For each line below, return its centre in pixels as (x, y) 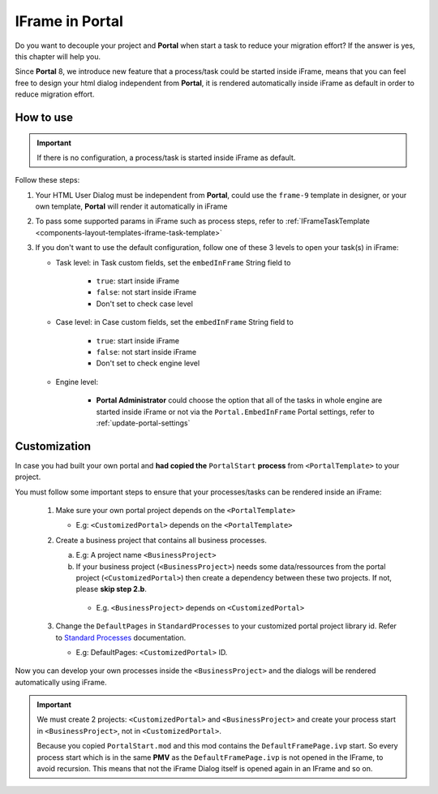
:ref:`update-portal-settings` (143, 423)
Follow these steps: (47, 180)
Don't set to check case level (145, 304)
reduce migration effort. (55, 94)
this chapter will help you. (58, 56)
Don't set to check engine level (148, 363)
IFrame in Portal (69, 21)
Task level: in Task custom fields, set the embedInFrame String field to (173, 262)
